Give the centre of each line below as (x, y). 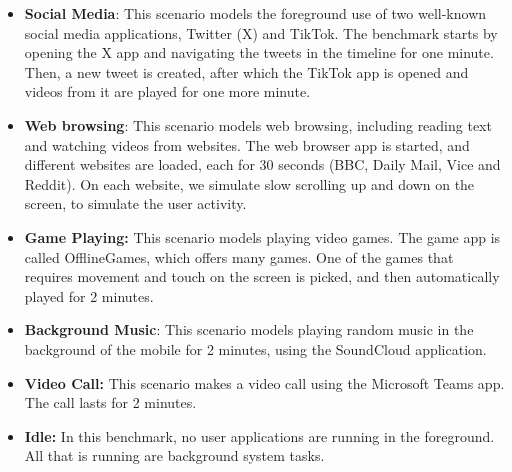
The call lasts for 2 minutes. (110, 402)
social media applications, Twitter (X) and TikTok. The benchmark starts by (261, 32)
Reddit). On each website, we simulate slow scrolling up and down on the (249, 183)
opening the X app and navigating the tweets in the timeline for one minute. (259, 52)
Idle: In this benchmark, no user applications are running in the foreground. (259, 435)
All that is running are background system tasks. (174, 455)
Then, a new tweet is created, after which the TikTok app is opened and (246, 71)
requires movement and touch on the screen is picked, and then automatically (262, 276)
